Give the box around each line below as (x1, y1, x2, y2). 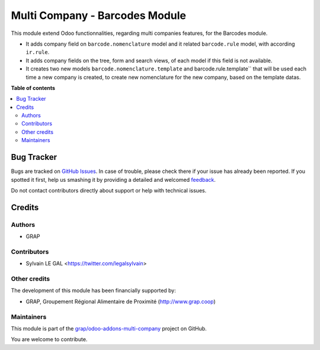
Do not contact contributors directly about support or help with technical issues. (11, 187, 207, 194)
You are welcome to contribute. (11, 336, 88, 343)
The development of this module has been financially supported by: (11, 287, 176, 294)
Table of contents (11, 84, 56, 91)
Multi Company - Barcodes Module (11, 9, 187, 22)
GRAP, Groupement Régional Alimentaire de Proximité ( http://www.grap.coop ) (25, 298, 216, 305)
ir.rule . (25, 49, 50, 56)
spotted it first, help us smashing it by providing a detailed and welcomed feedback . (11, 176, 216, 183)
